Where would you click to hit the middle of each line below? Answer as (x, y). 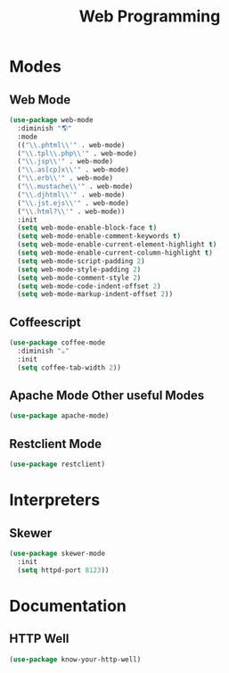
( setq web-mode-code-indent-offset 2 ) (90, 286)
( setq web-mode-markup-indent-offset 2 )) (95, 295)
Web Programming (150, 17)
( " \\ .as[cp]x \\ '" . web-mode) (73, 170)
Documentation (68, 606)
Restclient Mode (56, 444)
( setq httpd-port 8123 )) (63, 570)
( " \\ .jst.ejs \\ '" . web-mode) (73, 203)
